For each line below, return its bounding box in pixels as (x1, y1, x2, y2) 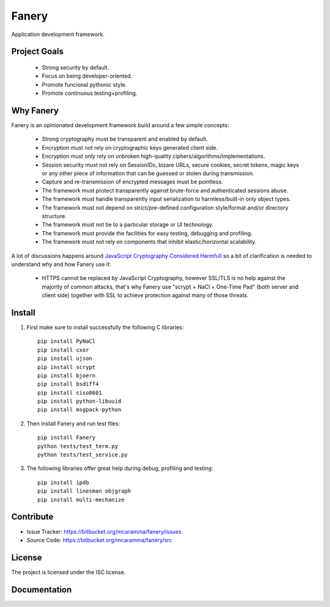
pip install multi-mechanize (37, 496, 125, 503)
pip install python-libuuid (37, 398, 122, 405)
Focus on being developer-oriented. (42, 72, 133, 79)
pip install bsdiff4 (37, 381, 99, 388)
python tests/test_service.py (37, 451, 128, 458)
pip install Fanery (37, 434, 96, 441)
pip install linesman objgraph (37, 488, 131, 495)
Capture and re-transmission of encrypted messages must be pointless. (42, 178, 223, 186)
